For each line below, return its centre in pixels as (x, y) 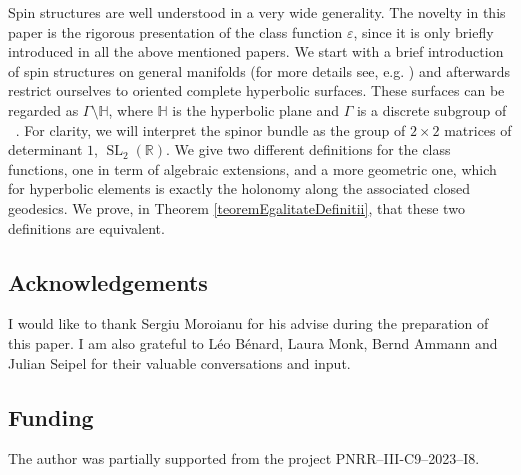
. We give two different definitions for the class (308, 149)
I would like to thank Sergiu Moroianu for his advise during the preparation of (248, 323)
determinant (45, 149)
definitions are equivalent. (86, 227)
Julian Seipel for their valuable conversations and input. (179, 362)
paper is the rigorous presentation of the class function (175, 31)
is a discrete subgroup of (431, 109)
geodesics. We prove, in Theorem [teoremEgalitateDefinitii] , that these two (236, 207)
